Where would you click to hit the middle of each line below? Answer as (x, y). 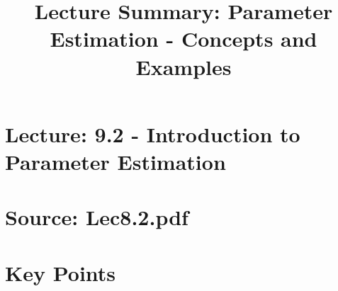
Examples (184, 66)
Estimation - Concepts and (184, 39)
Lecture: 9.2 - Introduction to (153, 133)
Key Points (61, 272)
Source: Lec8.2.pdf (97, 217)
